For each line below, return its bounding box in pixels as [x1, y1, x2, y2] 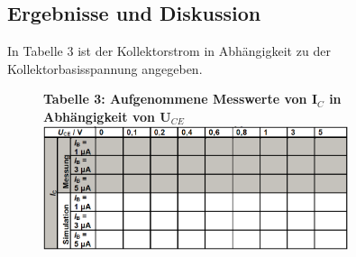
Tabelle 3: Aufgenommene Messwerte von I [43, 89, 317, 108]
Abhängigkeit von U [43, 106, 171, 125]
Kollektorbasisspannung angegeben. [7, 59, 203, 78]
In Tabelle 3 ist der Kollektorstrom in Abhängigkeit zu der [7, 41, 331, 60]
